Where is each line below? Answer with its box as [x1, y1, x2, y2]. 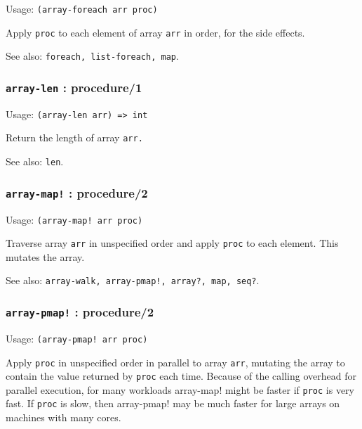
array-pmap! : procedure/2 [6, 302, 154, 320]
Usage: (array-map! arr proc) [6, 212, 143, 226]
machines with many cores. [6, 410, 121, 425]
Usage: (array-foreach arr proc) [6, 1, 158, 15]
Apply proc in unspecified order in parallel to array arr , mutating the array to [6, 354, 345, 369]
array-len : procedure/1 [6, 78, 142, 96]
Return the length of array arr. [6, 130, 143, 145]
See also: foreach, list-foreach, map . [6, 49, 179, 63]
